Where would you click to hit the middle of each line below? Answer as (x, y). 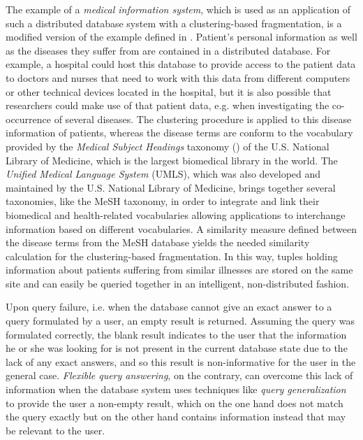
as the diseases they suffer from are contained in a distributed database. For (168, 50)
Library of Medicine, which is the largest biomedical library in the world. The (172, 160)
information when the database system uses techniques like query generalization (176, 389)
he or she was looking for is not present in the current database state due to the (177, 348)
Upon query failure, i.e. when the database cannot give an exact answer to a (169, 307)
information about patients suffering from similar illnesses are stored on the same (179, 270)
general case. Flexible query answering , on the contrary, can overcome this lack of (179, 375)
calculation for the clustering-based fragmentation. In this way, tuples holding (172, 256)
